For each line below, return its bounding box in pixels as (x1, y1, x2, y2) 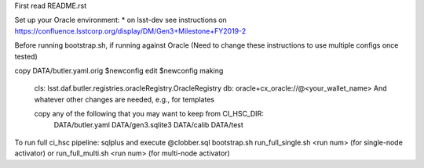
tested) (14, 52, 38, 61)
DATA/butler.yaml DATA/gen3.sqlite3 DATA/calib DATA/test (53, 120, 243, 129)
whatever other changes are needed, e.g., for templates (34, 95, 215, 104)
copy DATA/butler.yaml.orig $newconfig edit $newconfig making (14, 66, 224, 75)
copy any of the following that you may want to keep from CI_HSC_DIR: (34, 109, 265, 119)
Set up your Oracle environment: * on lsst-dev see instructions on (14, 16, 227, 25)
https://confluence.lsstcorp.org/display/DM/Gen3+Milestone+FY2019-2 (14, 26, 247, 35)
